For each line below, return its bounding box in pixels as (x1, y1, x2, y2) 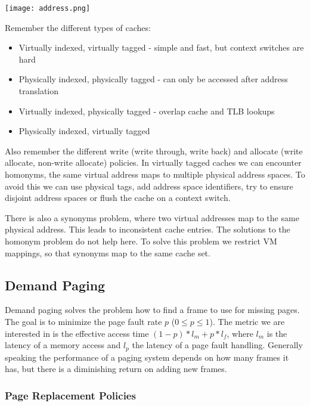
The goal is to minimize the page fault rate (5, 315, 162, 327)
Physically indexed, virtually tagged (18, 125, 150, 137)
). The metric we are (209, 315, 285, 327)
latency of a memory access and (5, 339, 121, 351)
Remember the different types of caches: (5, 21, 151, 33)
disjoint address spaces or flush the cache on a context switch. (5, 191, 231, 204)
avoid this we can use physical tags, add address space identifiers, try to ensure (5, 179, 293, 192)
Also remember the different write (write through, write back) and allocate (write (5, 144, 303, 157)
